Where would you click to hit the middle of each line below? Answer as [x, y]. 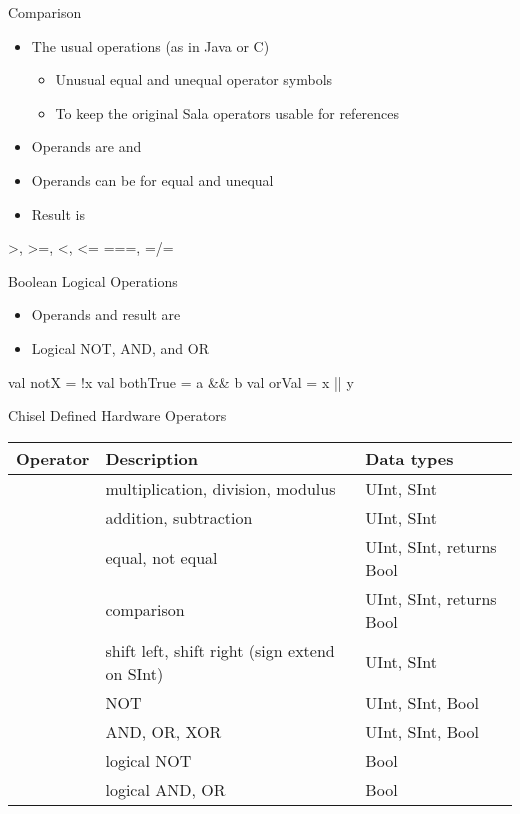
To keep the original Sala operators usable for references [227, 112]
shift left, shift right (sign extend [220, 650]
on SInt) [134, 673]
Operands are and [86, 146]
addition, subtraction [179, 517]
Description [152, 458]
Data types [409, 458]
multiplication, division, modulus [220, 488]
